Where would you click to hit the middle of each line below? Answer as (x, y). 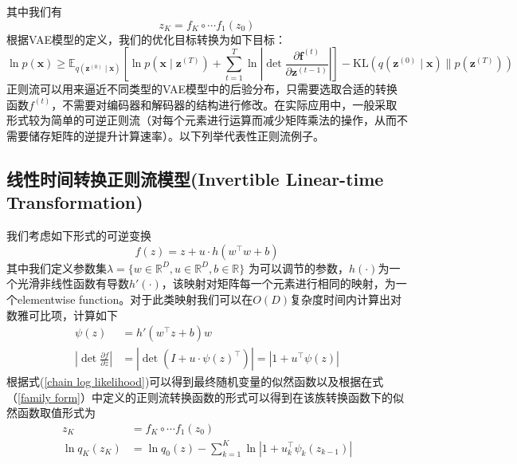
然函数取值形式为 (51, 413)
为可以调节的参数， (298, 267)
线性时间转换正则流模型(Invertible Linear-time (195, 178)
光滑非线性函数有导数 (73, 283)
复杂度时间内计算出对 (345, 299)
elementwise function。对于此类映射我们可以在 (135, 299)
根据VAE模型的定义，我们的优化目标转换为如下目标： (146, 39)
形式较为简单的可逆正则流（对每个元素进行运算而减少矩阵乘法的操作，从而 (202, 120)
